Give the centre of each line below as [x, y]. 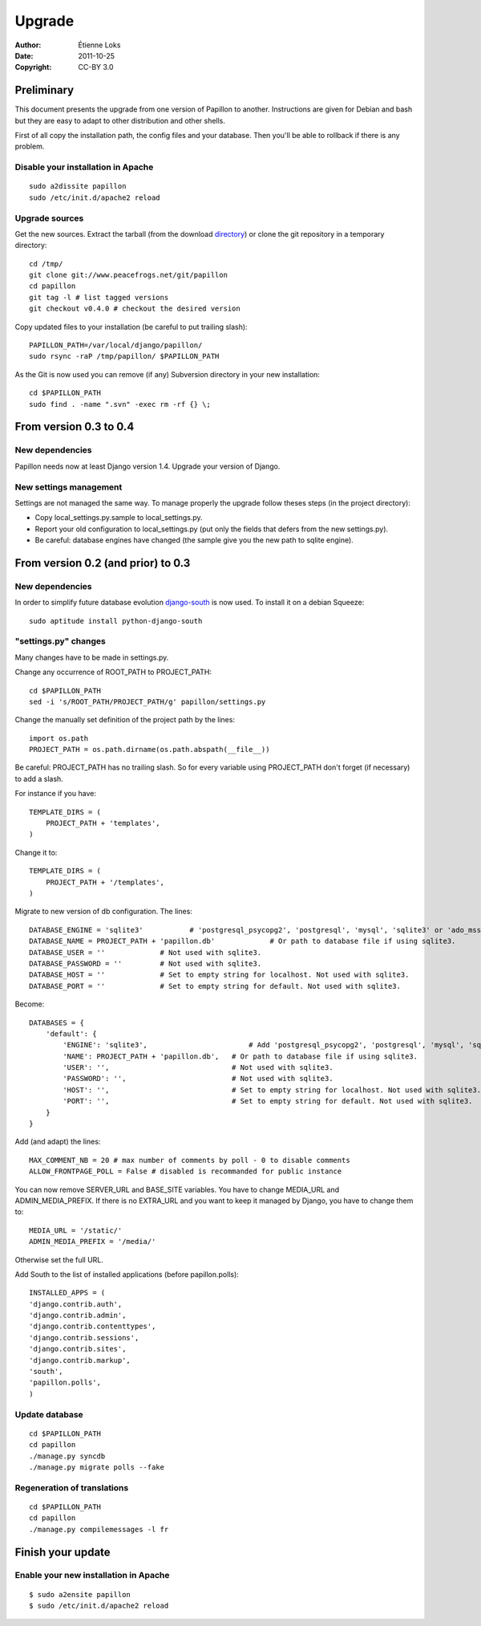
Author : [28, 45]
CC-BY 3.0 [96, 67]
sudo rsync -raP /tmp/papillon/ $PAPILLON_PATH [124, 356]
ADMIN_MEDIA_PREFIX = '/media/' [93, 1242]
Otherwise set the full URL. [59, 1259]
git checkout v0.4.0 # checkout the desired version [135, 309]
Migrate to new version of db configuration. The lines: [103, 912]
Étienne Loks [99, 45]
